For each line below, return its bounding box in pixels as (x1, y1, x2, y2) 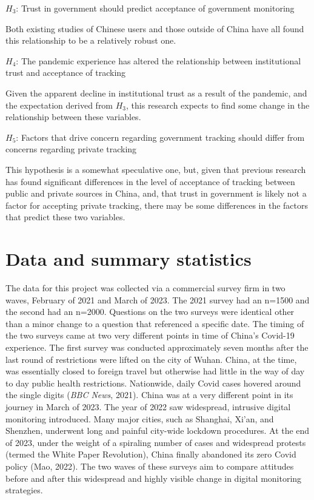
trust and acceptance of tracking (5, 66, 126, 79)
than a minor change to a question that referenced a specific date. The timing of (5, 317, 304, 329)
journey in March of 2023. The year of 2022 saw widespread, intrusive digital (5, 400, 291, 413)
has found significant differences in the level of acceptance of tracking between (5, 175, 295, 187)
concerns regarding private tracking (5, 143, 137, 155)
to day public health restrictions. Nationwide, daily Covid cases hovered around (5, 376, 301, 389)
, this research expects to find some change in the (126, 98, 310, 111)
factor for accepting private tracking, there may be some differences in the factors (5, 198, 309, 211)
